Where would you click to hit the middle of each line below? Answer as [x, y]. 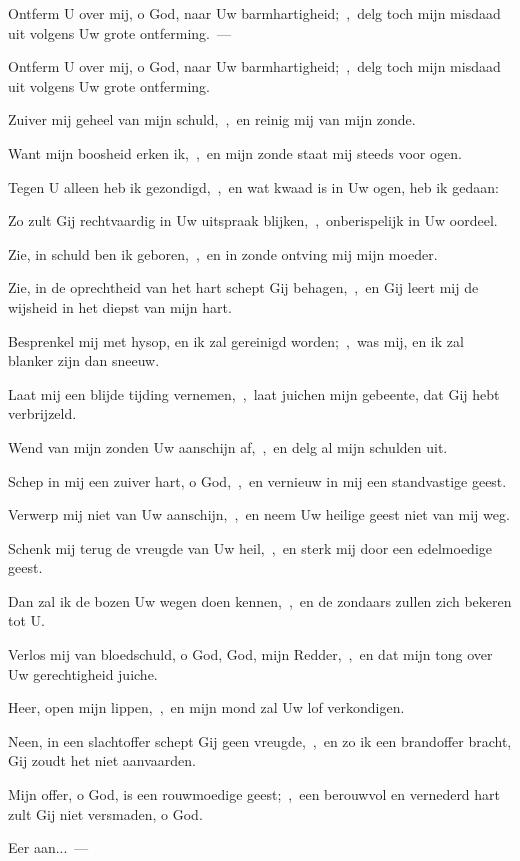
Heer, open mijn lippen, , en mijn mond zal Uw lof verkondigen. [206, 707]
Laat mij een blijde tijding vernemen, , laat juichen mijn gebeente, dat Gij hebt [254, 393]
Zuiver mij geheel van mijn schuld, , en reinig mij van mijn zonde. [212, 119]
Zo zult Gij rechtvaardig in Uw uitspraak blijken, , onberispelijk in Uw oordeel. [253, 220]
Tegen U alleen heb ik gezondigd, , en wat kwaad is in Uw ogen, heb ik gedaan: [253, 186]
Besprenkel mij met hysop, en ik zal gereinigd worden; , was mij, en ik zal [236, 340]
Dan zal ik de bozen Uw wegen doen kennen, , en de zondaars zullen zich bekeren [260, 600]
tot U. [26, 620]
